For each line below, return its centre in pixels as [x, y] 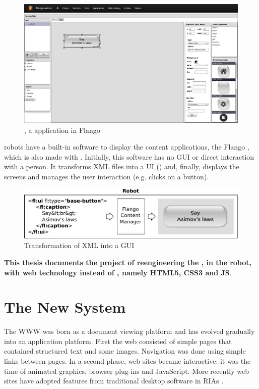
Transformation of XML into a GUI [79, 245]
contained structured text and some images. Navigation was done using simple [125, 351]
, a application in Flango [62, 130]
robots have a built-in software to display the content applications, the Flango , [127, 147]
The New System [65, 307]
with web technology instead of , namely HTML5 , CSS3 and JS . [118, 272]
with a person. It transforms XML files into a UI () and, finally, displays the [122, 166]
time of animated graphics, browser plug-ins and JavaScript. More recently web [126, 371]
